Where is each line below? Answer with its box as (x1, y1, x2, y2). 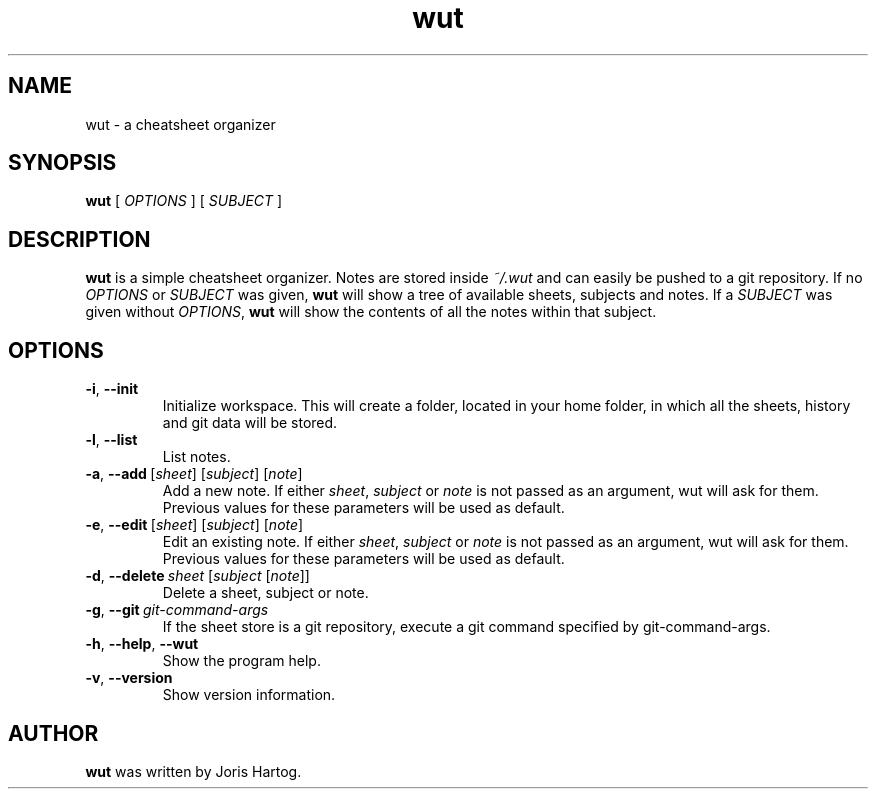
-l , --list (85, 431, 138, 449)
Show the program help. (162, 652, 321, 670)
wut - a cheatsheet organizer (85, 115, 276, 133)
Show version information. (162, 686, 336, 704)
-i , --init (85, 380, 139, 398)
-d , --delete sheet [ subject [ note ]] (85, 567, 310, 585)
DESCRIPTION (8, 226, 151, 252)
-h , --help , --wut (85, 635, 199, 653)
